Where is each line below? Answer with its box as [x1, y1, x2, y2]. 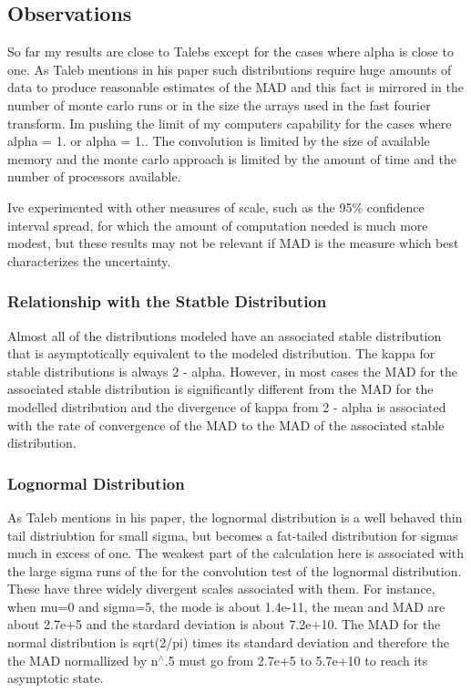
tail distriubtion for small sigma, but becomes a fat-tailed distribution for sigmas [7, 525, 458, 544]
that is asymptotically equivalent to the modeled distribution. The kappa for [7, 344, 435, 363]
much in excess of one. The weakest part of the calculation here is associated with [7, 543, 464, 563]
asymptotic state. [7, 668, 104, 688]
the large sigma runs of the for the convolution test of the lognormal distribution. [7, 561, 462, 580]
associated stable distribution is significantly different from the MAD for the [7, 379, 434, 398]
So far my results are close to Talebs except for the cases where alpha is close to [7, 42, 454, 61]
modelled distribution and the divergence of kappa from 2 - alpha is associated [7, 397, 446, 416]
